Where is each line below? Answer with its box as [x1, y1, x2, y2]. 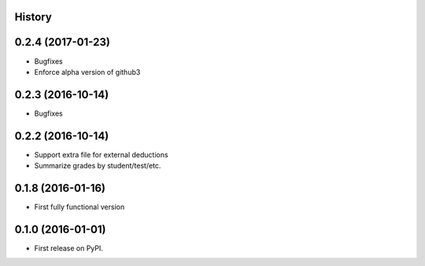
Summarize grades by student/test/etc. [34, 161, 161, 171]
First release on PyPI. [34, 243, 104, 253]
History [14, 10, 53, 24]
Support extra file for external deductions [34, 150, 168, 159]
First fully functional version [34, 202, 125, 212]
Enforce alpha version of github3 [34, 67, 141, 76]
